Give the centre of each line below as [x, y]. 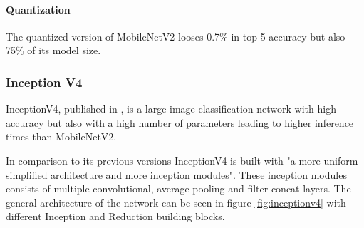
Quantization [38, 9]
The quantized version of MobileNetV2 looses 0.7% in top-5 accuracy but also [176, 36]
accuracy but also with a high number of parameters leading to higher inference [180, 122]
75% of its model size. [53, 50]
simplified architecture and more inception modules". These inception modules [176, 174]
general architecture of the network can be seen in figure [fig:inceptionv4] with [176, 202]
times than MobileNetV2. [61, 136]
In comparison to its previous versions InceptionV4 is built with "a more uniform [182, 160]
